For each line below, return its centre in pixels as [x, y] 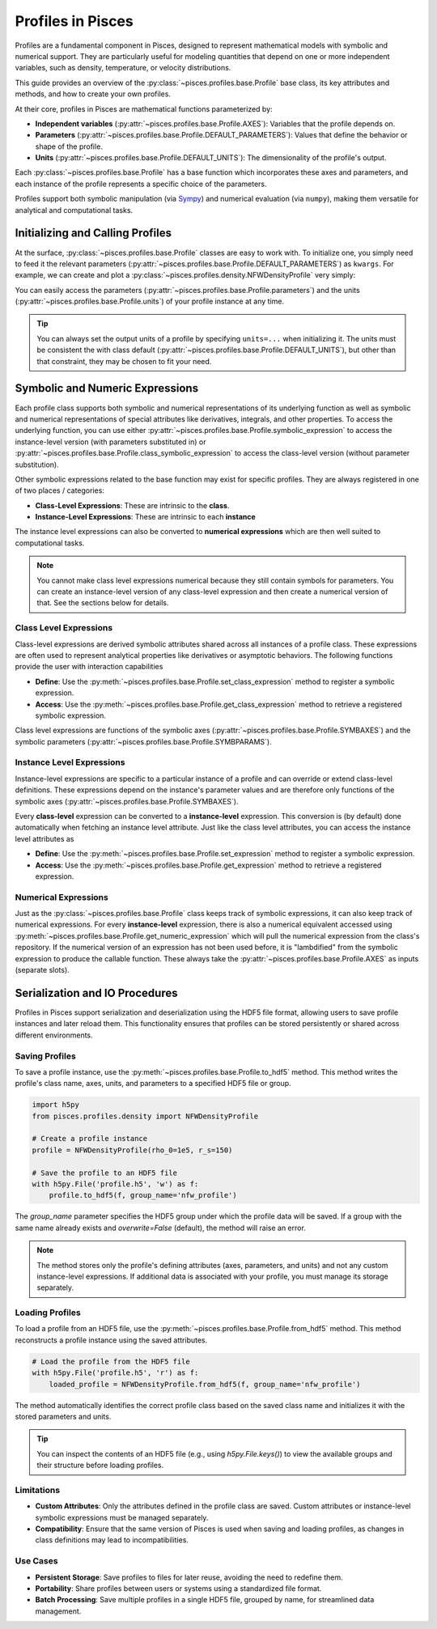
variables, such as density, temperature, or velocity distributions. [123, 68]
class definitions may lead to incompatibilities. [112, 1540]
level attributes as [45, 838]
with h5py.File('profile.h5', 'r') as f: [115, 1373]
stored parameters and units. [63, 1416]
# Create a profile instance [90, 1139]
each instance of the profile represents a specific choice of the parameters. [141, 184]
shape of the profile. [69, 146]
